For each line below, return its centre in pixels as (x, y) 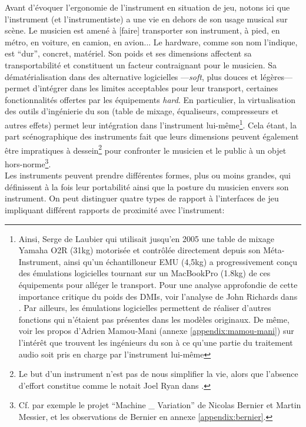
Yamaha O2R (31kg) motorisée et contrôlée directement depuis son (139, 250)
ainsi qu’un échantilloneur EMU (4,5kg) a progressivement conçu (180, 261)
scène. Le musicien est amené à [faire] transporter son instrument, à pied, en (142, 30)
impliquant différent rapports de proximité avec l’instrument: (115, 210)
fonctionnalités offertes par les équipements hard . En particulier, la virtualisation (150, 99)
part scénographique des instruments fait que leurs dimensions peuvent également (152, 136)
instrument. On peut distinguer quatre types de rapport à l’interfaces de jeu (142, 198)
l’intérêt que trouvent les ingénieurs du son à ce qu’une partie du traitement (156, 342)
